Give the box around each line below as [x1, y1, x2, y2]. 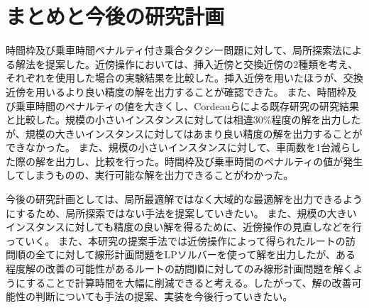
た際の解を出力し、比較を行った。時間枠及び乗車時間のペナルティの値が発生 [6, 153, 363, 168]
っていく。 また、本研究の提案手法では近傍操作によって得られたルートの [6, 233, 346, 248]
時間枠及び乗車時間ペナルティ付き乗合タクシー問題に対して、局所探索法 [6, 43, 343, 57]
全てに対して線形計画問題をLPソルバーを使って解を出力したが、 [35, 247, 336, 262]
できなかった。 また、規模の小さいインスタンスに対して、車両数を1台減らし [6, 140, 360, 155]
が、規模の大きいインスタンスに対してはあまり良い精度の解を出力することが [6, 126, 363, 141]
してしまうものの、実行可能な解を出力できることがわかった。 [6, 167, 294, 182]
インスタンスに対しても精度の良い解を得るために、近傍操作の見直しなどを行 [6, 219, 362, 234]
